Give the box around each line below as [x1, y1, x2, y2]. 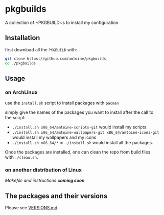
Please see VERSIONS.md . [5, 205, 59, 211]
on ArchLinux [5, 89, 38, 96]
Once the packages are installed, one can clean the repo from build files [5, 149, 151, 155]
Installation [5, 34, 40, 42]
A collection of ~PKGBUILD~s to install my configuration [5, 20, 118, 25]
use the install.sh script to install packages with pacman [5, 100, 119, 106]
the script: [5, 115, 26, 121]
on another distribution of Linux [5, 167, 82, 173]
